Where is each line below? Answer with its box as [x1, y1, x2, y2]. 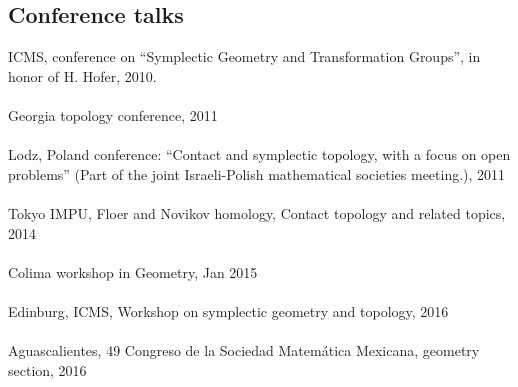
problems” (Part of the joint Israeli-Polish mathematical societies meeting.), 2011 [8, 163, 506, 184]
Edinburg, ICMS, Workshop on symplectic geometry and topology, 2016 [8, 300, 449, 321]
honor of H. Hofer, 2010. [8, 65, 157, 86]
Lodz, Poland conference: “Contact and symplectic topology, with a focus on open [8, 144, 511, 165]
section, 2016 [8, 359, 87, 380]
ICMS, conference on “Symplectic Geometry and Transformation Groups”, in [8, 46, 481, 67]
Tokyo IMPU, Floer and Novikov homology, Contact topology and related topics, [8, 202, 506, 223]
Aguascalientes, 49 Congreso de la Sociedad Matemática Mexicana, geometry [8, 340, 480, 361]
